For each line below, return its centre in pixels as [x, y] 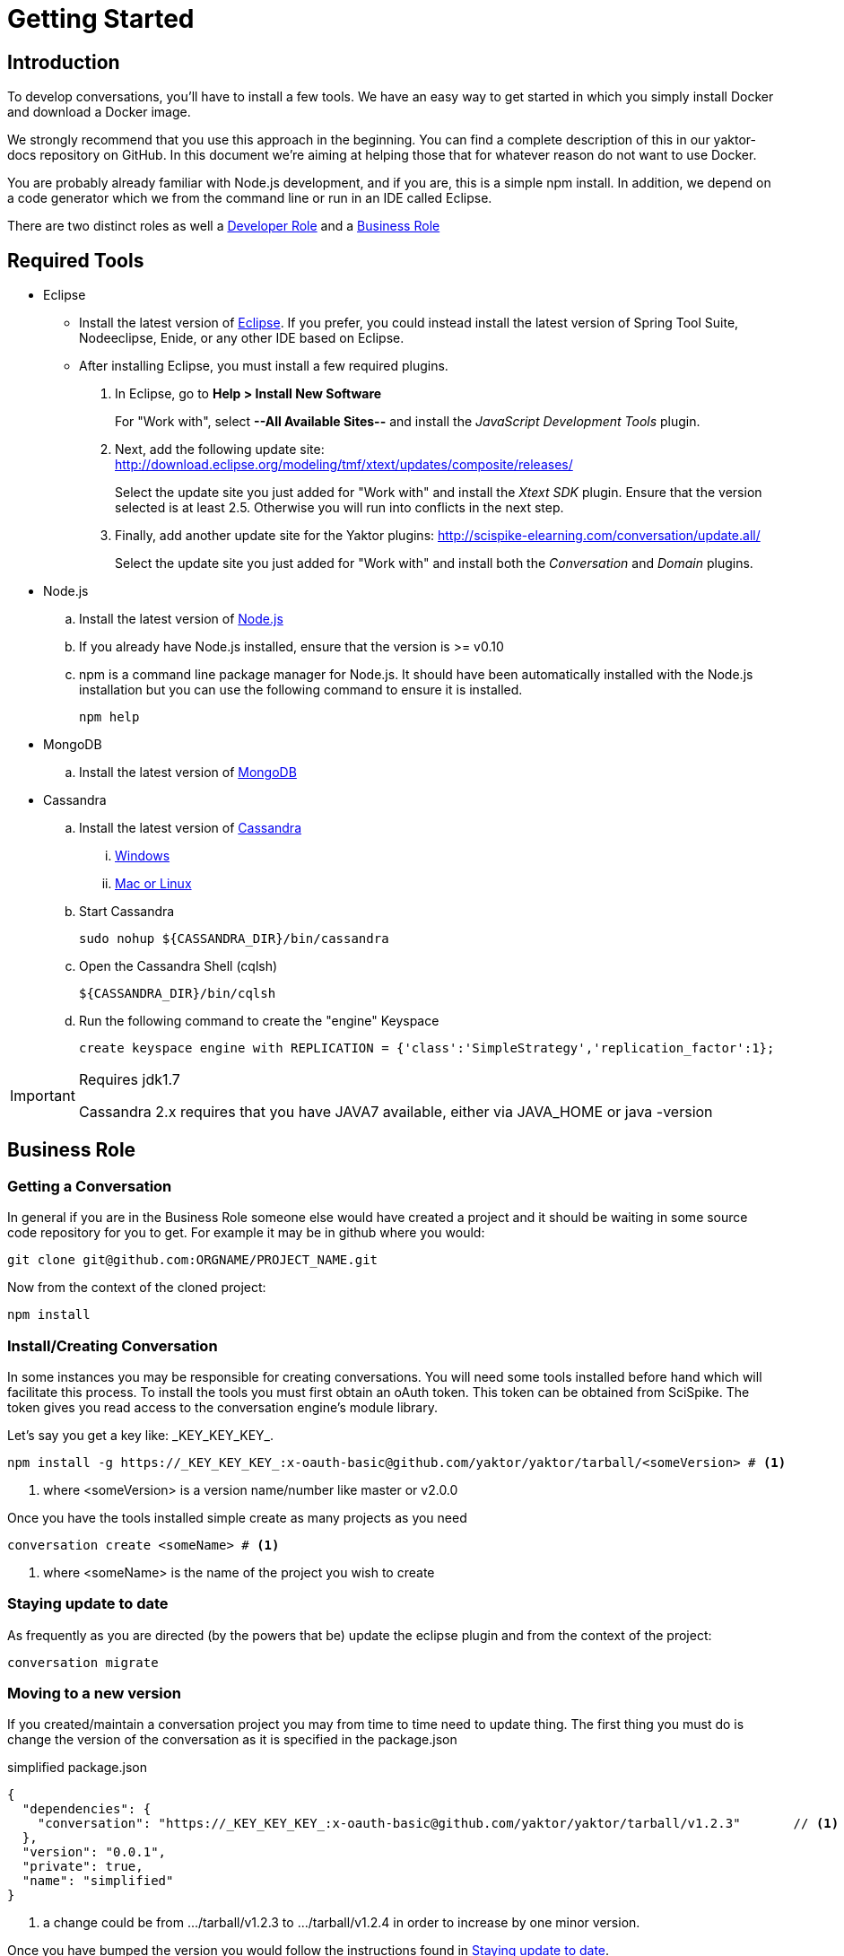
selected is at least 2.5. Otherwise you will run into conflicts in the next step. [339, 508]
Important [43, 1096]
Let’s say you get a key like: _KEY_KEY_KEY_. [140, 1435]
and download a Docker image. [99, 112]
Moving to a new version [94, 1694]
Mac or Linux [153, 884]
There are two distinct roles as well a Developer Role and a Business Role [224, 226]
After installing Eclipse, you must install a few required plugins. [264, 366]
